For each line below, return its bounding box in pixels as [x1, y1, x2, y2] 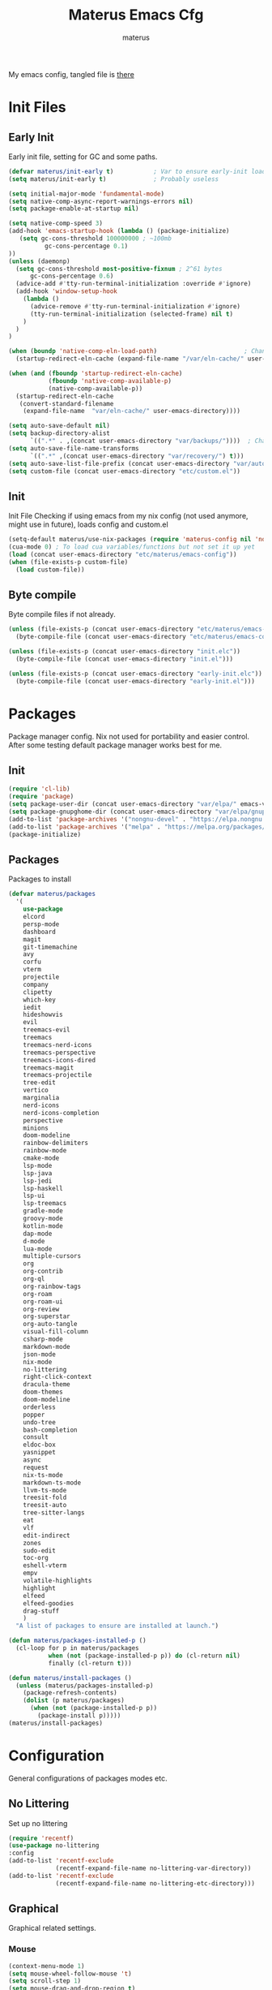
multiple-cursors [23, 1252, 82, 1260]
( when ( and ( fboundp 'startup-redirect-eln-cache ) [8, 369, 183, 378]
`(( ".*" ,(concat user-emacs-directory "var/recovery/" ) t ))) [29, 452, 244, 460]
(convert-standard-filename [19, 399, 114, 407]
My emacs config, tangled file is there [8, 69, 135, 79]
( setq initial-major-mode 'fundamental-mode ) [8, 189, 164, 198]
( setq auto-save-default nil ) [8, 422, 111, 430]
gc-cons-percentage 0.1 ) [44, 242, 129, 250]
